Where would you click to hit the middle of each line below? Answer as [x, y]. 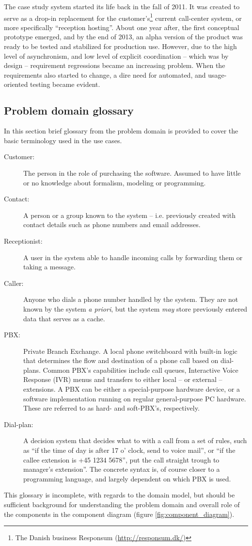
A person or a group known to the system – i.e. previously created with [129, 215]
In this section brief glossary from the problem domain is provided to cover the [121, 131]
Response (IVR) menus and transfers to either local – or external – [123, 379]
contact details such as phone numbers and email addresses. [112, 224]
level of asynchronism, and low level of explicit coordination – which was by [116, 56]
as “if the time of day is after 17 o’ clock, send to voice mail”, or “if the [129, 450]
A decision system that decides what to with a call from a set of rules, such [135, 440]
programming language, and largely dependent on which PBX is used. [127, 478]
